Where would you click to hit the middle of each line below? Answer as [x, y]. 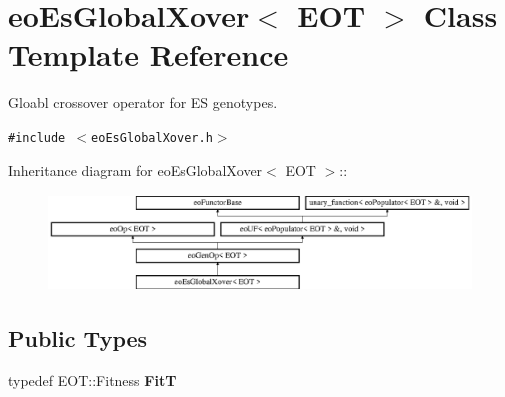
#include [37, 137]
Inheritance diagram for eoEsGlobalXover [135, 169]
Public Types [78, 338]
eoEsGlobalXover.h [152, 137]
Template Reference [148, 54]
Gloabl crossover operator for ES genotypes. [143, 102]
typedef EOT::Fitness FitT [92, 380]
